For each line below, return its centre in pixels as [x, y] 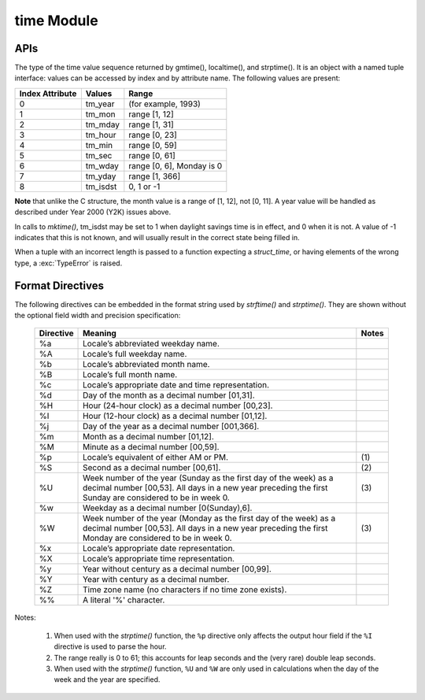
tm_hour [101, 135]
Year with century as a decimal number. [156, 580]
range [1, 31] [152, 124]
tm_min [99, 145]
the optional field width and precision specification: [98, 316]
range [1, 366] [155, 176]
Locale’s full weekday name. [135, 354]
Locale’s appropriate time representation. [159, 559]
